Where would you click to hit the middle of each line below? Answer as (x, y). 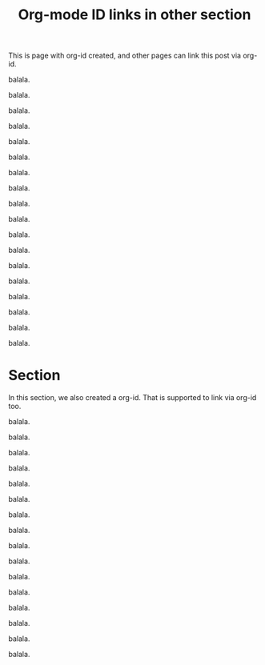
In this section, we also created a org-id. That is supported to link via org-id (132, 398)
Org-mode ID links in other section (135, 15)
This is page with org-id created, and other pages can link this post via (125, 56)
